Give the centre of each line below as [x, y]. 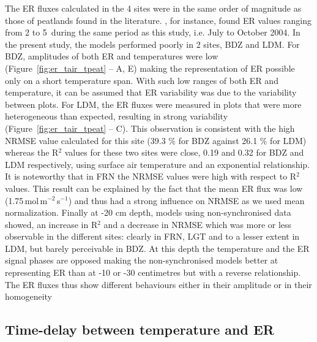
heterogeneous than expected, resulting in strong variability [117, 116]
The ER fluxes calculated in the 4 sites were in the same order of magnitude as [153, 8]
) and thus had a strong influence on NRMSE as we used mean [186, 200]
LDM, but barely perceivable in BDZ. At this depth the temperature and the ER [157, 248]
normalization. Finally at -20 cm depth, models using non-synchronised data [148, 212]
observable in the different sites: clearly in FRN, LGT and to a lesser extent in [152, 236]
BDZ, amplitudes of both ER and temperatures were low [112, 56]
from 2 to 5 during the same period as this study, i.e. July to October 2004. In [153, 32]
